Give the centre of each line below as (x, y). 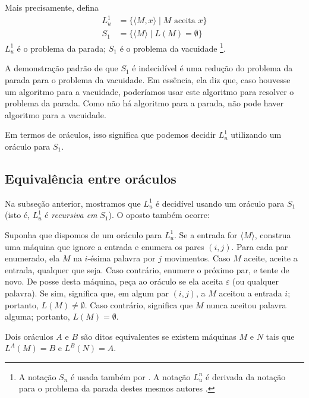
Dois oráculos (29, 336)
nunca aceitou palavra (246, 304)
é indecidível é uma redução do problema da (212, 68)
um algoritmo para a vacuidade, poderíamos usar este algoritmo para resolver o (149, 91)
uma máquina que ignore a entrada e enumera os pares (105, 246)
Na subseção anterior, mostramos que (73, 203)
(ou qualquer (256, 281)
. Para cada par (260, 246)
